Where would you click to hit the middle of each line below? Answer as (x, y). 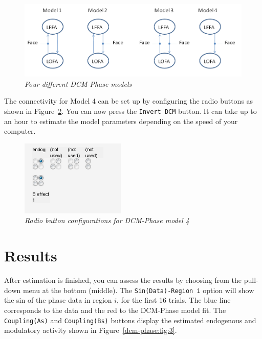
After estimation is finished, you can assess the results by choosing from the (123, 280)
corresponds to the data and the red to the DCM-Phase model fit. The (115, 310)
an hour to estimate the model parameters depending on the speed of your (121, 121)
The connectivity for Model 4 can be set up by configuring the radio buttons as (129, 101)
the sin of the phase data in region (58, 300)
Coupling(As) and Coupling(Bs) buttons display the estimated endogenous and (130, 320)
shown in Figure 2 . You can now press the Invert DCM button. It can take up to (130, 111)
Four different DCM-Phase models (78, 83)
